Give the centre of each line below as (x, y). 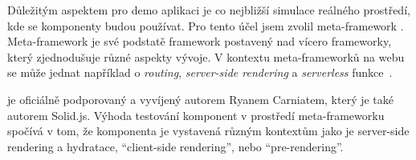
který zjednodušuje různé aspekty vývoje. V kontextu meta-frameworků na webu (206, 56)
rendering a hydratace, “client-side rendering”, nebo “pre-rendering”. (175, 146)
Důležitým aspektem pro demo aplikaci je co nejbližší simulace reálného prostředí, (209, 10)
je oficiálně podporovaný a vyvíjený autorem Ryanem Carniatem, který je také (201, 99)
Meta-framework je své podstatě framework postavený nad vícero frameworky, (200, 41)
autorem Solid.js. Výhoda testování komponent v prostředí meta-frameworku (196, 115)
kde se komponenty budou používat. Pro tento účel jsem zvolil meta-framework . (206, 25)
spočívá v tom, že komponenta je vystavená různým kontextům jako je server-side (208, 131)
